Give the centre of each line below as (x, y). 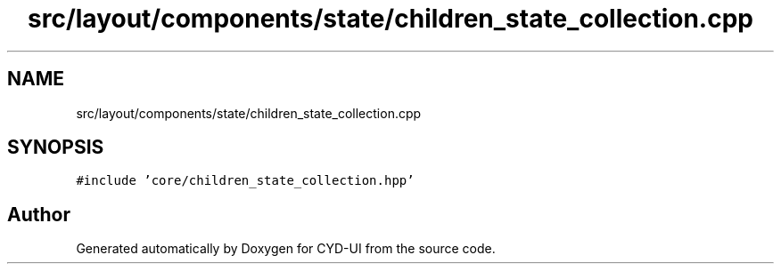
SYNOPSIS (56, 147)
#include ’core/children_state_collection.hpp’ (245, 181)
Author (39, 214)
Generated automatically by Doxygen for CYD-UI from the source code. (286, 249)
